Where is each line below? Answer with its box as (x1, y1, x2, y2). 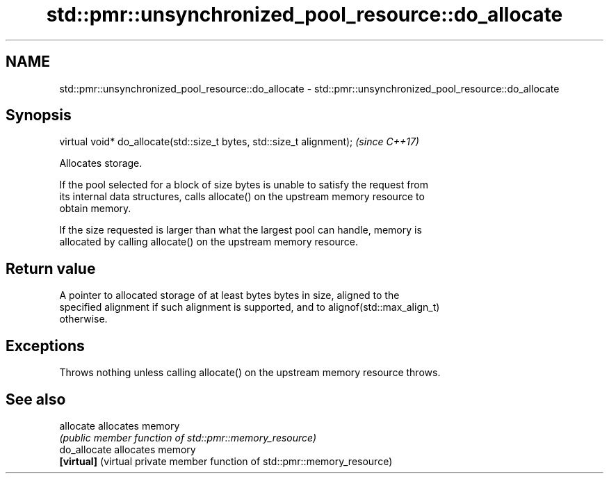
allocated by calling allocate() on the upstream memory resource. (59, 236, 359, 248)
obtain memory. (59, 202, 131, 215)
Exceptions (6, 336, 85, 355)
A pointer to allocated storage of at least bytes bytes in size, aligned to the (59, 289, 400, 302)
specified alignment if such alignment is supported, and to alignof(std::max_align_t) (59, 301, 440, 314)
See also (6, 390, 66, 408)
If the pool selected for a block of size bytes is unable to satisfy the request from (59, 179, 429, 191)
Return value (6, 259, 96, 277)
